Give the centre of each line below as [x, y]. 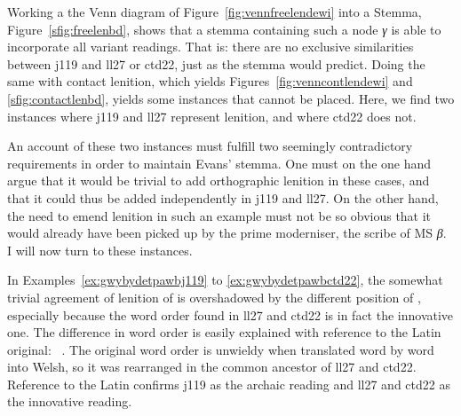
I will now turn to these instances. [100, 250]
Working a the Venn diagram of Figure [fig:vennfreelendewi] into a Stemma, [215, 12]
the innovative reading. [70, 401]
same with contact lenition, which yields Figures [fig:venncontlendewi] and [210, 81]
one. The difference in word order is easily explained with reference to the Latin [224, 332]
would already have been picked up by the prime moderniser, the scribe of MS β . [227, 233]
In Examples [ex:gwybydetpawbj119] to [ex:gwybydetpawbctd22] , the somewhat [225, 280]
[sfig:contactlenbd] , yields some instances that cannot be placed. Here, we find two [231, 98]
